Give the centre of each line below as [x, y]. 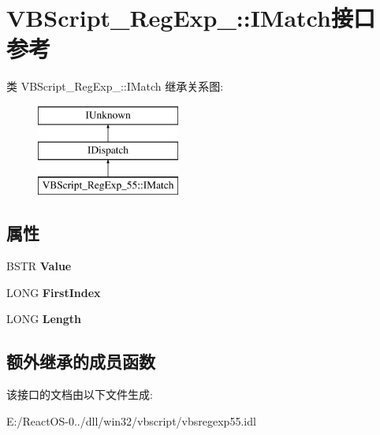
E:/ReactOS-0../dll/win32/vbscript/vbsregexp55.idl [131, 420]
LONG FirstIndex [54, 292]
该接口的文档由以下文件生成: [80, 394]
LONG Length [44, 319]
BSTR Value [39, 266]
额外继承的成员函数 [81, 361]
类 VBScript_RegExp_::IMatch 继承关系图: [115, 86]
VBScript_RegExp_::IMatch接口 [191, 18]
